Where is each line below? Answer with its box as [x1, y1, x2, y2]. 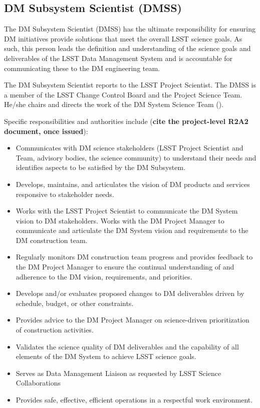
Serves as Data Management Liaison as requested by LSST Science [16, 367, 221, 378]
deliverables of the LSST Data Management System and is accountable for [4, 52, 233, 63]
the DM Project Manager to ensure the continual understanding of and [16, 261, 234, 272]
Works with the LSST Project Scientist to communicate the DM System [16, 205, 238, 216]
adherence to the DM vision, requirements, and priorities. [16, 271, 192, 281]
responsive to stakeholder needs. [16, 188, 114, 199]
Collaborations [16, 377, 61, 388]
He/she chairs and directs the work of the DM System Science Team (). [4, 99, 224, 109]
